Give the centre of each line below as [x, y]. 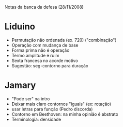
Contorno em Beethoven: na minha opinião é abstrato [65, 114]
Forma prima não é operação [40, 50]
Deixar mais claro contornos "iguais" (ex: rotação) [61, 104]
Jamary [20, 86]
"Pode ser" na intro [31, 98]
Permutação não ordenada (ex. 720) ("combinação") [64, 40]
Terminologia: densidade [36, 119]
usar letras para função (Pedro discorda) [52, 109]
